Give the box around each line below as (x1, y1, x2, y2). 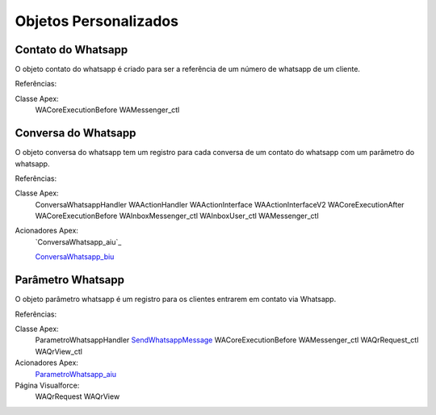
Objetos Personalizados (15, 12, 179, 30)
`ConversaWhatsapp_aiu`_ (35, 237, 122, 246)
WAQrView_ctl (35, 346, 82, 356)
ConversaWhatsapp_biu (35, 252, 115, 262)
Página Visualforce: (15, 380, 80, 390)
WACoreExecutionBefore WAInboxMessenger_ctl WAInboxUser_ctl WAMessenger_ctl (35, 211, 319, 221)
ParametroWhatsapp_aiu (35, 369, 117, 379)
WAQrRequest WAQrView (35, 392, 120, 401)
